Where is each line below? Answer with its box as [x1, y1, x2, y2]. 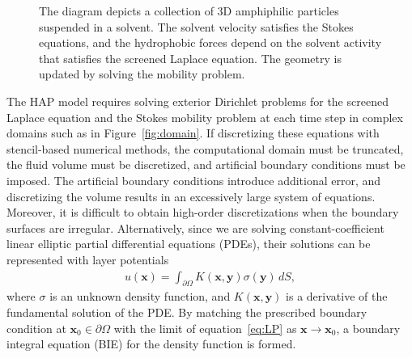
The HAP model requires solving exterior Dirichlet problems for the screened [6, 92, 389, 109]
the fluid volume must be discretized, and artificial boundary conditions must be [6, 156, 406, 173]
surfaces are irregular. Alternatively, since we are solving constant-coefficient [6, 219, 384, 236]
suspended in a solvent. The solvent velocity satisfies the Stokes [39, 18, 354, 35]
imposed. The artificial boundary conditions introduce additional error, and [6, 171, 381, 188]
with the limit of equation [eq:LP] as [113, 319, 297, 336]
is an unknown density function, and [49, 288, 231, 305]
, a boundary [336, 319, 401, 336]
